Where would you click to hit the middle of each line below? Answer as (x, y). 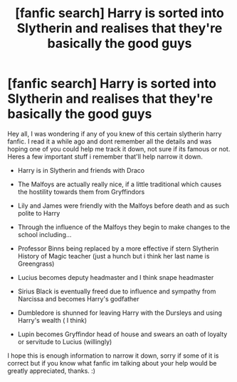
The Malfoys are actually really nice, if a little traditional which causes (120, 184)
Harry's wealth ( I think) (52, 320)
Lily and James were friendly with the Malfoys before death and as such (123, 206)
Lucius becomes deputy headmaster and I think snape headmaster (116, 277)
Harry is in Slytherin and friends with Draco (81, 170)
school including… (44, 234)
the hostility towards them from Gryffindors (81, 191)
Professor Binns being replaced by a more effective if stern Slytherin (118, 248)
